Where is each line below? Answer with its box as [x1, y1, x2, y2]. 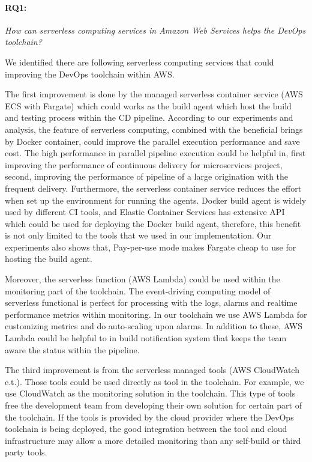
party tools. [5, 446, 47, 458]
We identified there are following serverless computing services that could [5, 55, 274, 68]
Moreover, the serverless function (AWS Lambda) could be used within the [5, 273, 280, 285]
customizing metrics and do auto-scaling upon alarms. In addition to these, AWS [5, 320, 302, 332]
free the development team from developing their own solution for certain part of [5, 399, 302, 412]
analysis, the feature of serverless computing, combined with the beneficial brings [5, 123, 303, 135]
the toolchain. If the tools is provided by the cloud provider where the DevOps [5, 410, 294, 423]
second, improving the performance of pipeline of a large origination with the [5, 170, 289, 183]
